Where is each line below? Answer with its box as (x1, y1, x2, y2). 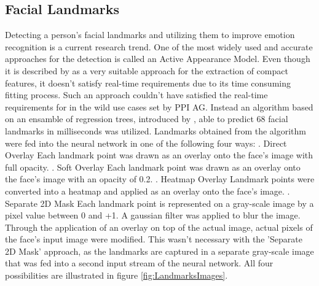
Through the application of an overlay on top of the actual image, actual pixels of (5, 220, 313, 233)
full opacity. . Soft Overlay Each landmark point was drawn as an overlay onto (5, 160, 301, 173)
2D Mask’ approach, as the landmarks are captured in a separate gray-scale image (5, 244, 314, 257)
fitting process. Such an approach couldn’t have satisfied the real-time (5, 88, 268, 101)
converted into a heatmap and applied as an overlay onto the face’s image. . (5, 184, 290, 197)
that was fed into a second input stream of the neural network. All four (5, 257, 274, 269)
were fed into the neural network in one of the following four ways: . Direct (5, 136, 287, 149)
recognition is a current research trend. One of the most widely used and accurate (5, 40, 313, 53)
